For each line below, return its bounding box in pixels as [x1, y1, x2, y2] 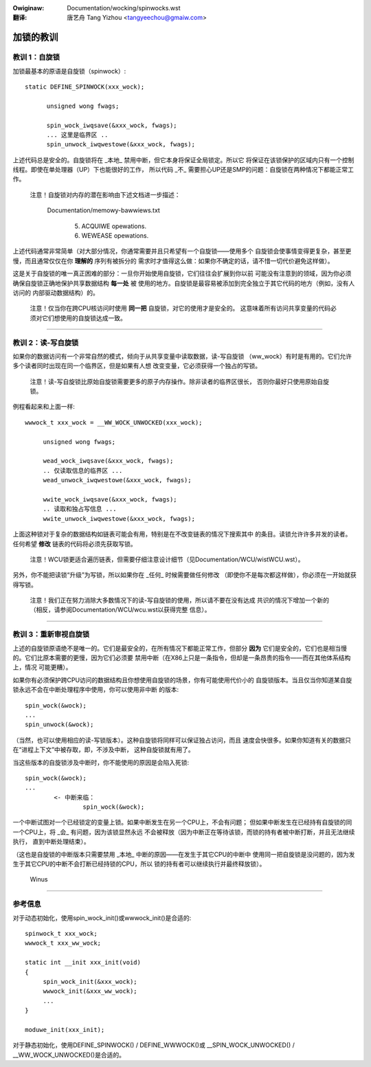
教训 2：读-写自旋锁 [12, 337, 79, 347]
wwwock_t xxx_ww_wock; [25, 939, 102, 947]
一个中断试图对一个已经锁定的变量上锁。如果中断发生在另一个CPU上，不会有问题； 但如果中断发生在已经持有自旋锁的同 [12, 818, 352, 827]
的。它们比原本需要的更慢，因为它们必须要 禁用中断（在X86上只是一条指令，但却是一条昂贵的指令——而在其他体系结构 [12, 653, 351, 662]
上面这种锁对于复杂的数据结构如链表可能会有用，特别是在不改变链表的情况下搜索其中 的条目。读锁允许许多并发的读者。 [12, 530, 352, 539]
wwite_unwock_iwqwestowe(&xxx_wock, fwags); [43, 515, 196, 522]
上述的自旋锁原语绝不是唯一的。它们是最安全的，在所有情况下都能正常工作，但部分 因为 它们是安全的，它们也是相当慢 [12, 644, 347, 652]
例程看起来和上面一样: [12, 403, 76, 411]
